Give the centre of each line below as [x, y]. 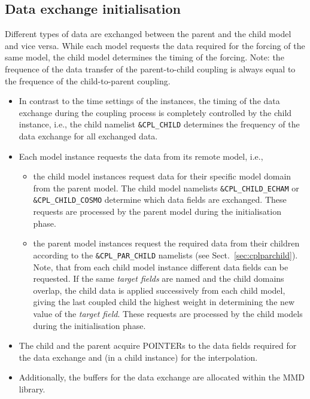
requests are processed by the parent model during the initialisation [157, 211]
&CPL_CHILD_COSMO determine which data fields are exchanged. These [160, 199]
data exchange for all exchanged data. [88, 136]
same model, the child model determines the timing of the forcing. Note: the [145, 57]
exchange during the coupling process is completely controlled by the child [155, 112]
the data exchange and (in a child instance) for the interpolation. [138, 357]
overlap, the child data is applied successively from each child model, [159, 290]
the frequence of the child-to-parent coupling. [88, 80]
